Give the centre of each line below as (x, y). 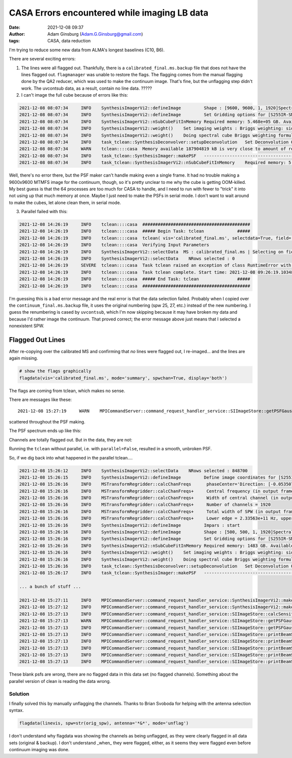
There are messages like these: (40, 399)
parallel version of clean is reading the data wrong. (60, 681)
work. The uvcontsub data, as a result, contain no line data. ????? (87, 88)
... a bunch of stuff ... (50, 587)
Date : (15, 27)
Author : (17, 34)
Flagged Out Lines (37, 340)
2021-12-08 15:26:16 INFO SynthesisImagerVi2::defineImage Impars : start (130, 525)
